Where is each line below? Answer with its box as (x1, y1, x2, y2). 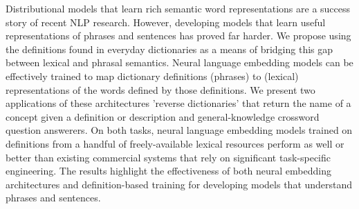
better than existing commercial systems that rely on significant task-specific (6, 150, 331, 164)
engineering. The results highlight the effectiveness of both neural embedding (6, 163, 331, 178)
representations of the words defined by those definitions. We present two (6, 82, 315, 97)
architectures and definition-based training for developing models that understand (6, 177, 353, 191)
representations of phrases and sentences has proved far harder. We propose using (6, 28, 351, 43)
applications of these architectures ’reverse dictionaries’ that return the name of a (6, 96, 351, 110)
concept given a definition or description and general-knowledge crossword (6, 109, 320, 123)
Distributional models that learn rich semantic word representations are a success (6, 1, 351, 15)
